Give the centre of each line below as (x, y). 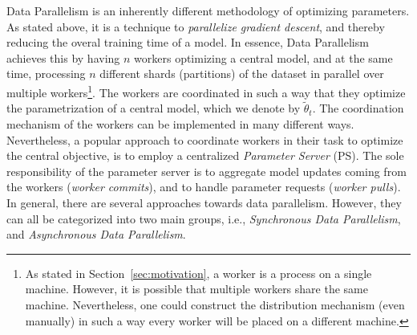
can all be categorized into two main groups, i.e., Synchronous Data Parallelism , (204, 218)
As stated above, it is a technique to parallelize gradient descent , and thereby (196, 26)
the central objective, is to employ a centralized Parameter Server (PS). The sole (205, 155)
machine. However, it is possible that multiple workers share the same (196, 289)
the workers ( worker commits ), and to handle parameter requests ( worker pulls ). (204, 187)
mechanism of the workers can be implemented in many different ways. (180, 124)
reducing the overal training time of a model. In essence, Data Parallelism (188, 42)
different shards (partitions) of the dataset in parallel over (242, 74)
